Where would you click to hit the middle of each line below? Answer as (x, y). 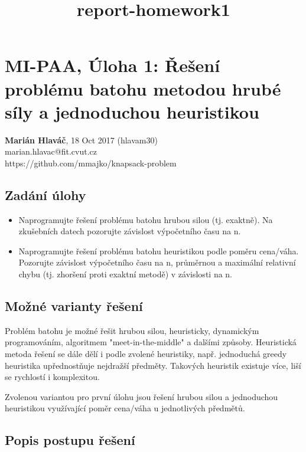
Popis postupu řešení (70, 440)
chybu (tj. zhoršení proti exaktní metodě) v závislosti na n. (126, 274)
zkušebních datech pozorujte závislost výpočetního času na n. (130, 231)
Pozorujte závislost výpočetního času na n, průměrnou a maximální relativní (157, 262)
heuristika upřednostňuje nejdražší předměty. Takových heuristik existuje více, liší (153, 365)
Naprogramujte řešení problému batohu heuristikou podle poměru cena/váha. (159, 250)
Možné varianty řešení (74, 306)
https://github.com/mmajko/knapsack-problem (91, 163)
